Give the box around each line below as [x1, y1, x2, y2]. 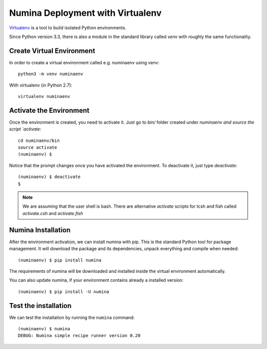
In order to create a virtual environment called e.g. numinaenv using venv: [9, 59, 160, 65]
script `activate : [9, 126, 42, 132]
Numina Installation [9, 225, 71, 234]
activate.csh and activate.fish [22, 210, 84, 216]
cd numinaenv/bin [18, 137, 60, 143]
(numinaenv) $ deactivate [18, 174, 81, 180]
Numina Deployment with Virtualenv [9, 7, 162, 18]
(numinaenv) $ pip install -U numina [18, 289, 110, 294]
